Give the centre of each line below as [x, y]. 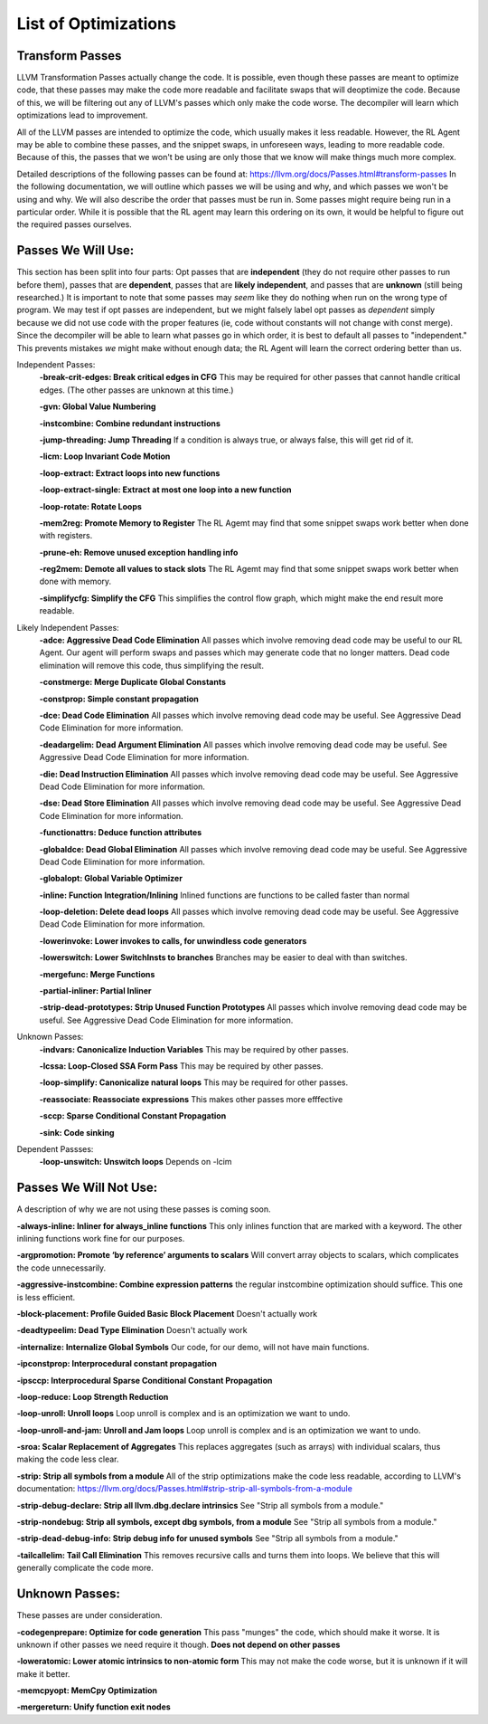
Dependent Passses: [55, 1148]
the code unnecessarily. [61, 1268]
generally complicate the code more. [85, 1568]
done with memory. [75, 581]
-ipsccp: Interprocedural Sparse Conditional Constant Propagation [145, 1380]
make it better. [43, 1673]
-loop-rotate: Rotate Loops [90, 506]
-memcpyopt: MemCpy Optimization [87, 1691]
